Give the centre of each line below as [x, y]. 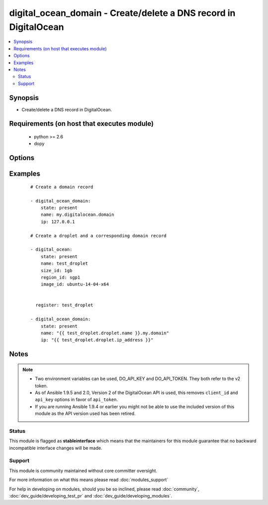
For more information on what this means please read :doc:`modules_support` [89, 480]
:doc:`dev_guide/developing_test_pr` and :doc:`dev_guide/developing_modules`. [91, 496]
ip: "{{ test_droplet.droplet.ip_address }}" [97, 340]
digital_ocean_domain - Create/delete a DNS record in [122, 13]
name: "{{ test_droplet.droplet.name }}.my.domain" [105, 333]
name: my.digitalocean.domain [77, 215]
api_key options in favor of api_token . [76, 400]
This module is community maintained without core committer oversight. [83, 471]
